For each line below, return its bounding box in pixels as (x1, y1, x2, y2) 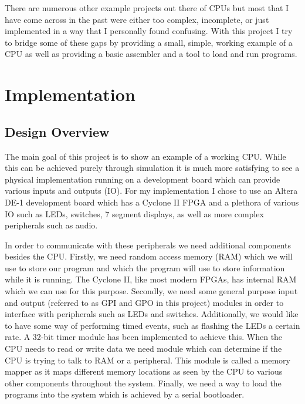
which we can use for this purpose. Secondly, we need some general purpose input (5, 285, 298, 297)
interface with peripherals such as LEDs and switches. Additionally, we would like (5, 308, 299, 320)
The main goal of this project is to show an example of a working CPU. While (5, 150, 286, 162)
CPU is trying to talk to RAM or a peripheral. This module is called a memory (5, 353, 290, 366)
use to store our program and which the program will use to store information (5, 261, 285, 274)
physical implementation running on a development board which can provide (5, 173, 280, 185)
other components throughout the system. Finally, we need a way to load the (5, 376, 282, 389)
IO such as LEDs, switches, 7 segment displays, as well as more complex (5, 207, 264, 220)
